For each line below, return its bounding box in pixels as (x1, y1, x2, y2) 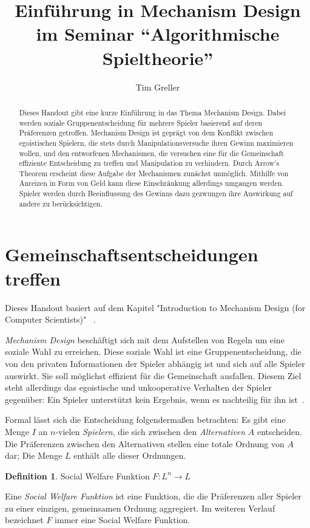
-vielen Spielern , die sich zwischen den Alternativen (55, 425, 246, 437)
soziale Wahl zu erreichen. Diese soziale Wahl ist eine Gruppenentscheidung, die (5, 345, 302, 358)
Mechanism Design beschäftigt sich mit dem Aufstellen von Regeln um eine (5, 333, 285, 346)
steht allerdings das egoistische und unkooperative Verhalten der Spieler (5, 381, 272, 394)
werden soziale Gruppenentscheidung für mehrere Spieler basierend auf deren (19, 117, 263, 128)
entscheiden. (257, 425, 302, 437)
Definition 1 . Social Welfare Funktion (5, 469, 150, 482)
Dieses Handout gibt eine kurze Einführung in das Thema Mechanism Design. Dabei (19, 107, 286, 117)
